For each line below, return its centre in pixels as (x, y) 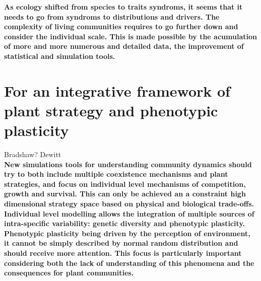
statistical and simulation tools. (60, 56)
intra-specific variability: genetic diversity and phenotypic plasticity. (125, 223)
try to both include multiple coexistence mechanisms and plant (116, 174)
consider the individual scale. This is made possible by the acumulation (130, 36)
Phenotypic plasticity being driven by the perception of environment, (127, 233)
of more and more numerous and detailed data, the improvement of (124, 46)
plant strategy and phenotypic (111, 110)
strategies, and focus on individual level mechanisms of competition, (125, 184)
